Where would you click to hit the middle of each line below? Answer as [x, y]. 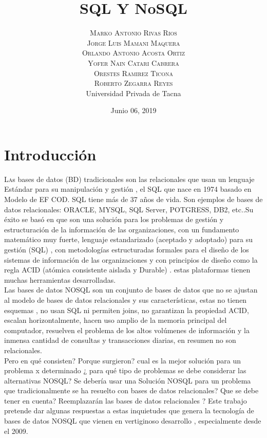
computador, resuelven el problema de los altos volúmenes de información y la [127, 330]
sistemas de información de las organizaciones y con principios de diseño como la [131, 259]
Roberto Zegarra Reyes [133, 83]
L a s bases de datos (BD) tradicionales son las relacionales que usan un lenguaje [129, 179]
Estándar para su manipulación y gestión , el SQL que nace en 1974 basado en [128, 189]
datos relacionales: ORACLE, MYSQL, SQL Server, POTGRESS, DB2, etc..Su [129, 209]
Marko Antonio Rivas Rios [133, 33]
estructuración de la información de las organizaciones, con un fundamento [122, 229]
